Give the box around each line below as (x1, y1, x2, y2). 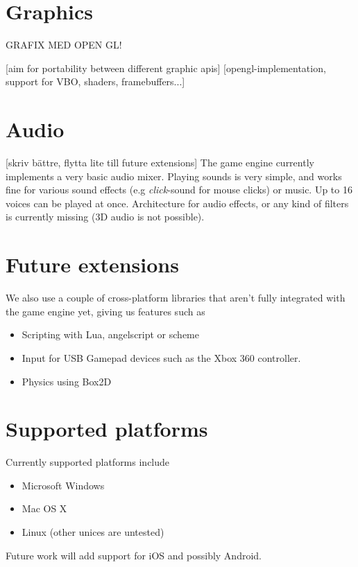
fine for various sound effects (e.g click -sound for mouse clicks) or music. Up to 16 (6, 182, 352, 197)
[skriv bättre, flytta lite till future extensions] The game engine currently (6, 155, 314, 170)
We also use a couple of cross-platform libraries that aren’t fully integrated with (6, 290, 346, 305)
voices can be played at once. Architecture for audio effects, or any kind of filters (6, 195, 349, 210)
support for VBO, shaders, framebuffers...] (6, 74, 185, 89)
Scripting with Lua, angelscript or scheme (22, 327, 199, 342)
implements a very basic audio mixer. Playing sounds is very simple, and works (6, 168, 342, 183)
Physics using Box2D (22, 374, 112, 388)
